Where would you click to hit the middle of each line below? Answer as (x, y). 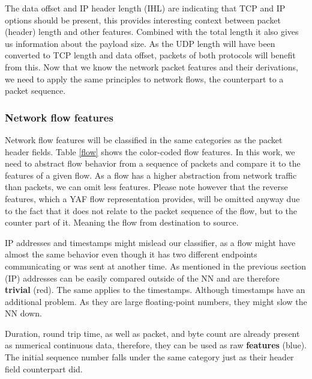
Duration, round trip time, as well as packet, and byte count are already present (152, 333)
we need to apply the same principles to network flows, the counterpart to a (144, 79)
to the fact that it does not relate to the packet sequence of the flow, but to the (151, 210)
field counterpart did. (44, 368)
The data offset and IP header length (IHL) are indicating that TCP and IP (145, 8)
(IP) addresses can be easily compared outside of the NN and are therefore (142, 278)
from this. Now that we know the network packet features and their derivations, (151, 66)
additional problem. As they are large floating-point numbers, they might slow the (156, 301)
